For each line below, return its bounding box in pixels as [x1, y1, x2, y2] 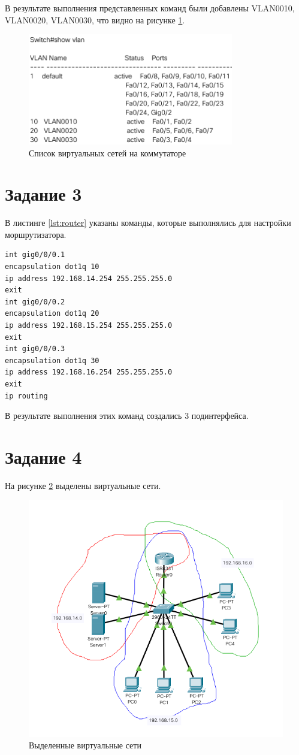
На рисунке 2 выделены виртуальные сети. [5, 479, 161, 491]
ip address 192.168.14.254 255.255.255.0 [5, 274, 173, 283]
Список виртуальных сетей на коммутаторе [29, 146, 186, 159]
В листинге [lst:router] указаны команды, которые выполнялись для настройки [5, 216, 291, 229]
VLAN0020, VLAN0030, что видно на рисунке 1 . [5, 13, 185, 26]
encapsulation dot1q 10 [5, 262, 99, 271]
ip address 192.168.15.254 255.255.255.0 [5, 321, 173, 330]
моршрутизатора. [5, 228, 67, 240]
